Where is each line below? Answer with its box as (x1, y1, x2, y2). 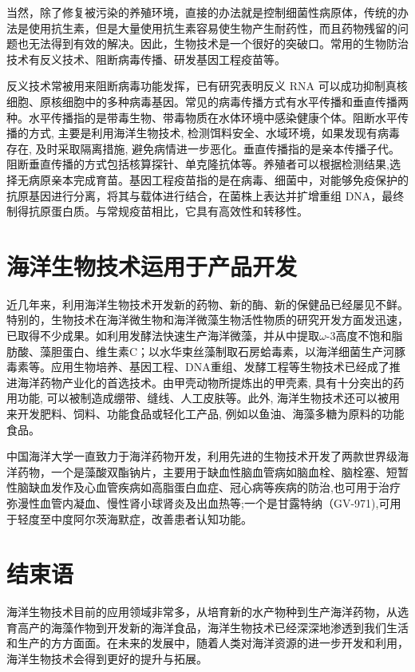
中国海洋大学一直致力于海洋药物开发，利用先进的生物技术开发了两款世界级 (6, 448, 397, 464)
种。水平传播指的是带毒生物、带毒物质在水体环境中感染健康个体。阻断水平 (6, 109, 397, 125)
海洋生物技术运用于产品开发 (6, 249, 298, 282)
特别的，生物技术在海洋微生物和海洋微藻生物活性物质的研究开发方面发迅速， (6, 311, 409, 328)
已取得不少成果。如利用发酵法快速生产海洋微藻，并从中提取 (6, 327, 319, 344)
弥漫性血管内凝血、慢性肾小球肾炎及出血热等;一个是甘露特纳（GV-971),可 (6, 494, 390, 511)
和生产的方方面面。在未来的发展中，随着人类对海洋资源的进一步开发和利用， (6, 634, 409, 651)
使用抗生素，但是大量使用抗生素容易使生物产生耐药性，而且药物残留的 (28, 19, 397, 36)
